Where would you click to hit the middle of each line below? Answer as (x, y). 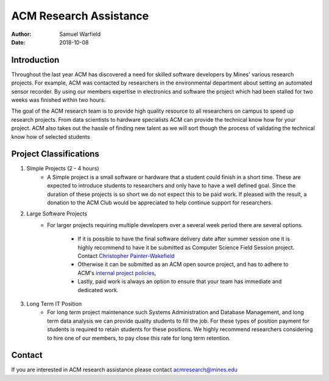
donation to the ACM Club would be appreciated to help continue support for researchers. (160, 203)
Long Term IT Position (54, 304)
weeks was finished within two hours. (58, 100)
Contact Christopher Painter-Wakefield (126, 256)
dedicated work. (98, 290)
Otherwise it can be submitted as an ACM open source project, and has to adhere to (183, 264)
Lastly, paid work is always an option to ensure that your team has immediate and (180, 281)
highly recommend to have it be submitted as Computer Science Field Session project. (186, 247)
